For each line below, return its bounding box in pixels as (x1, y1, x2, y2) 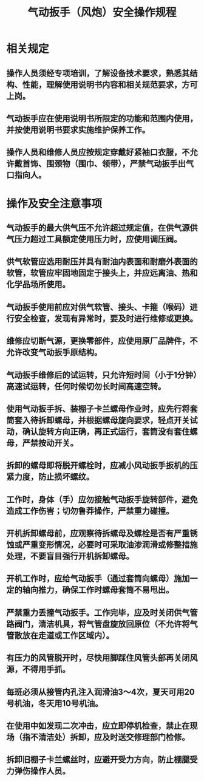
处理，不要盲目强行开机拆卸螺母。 (6, 551, 134, 562)
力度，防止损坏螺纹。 (14, 472, 94, 482)
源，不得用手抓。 (6, 664, 70, 675)
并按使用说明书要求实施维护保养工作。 (6, 124, 150, 135)
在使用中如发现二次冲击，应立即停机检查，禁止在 (6, 721, 190, 731)
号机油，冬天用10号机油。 (6, 698, 103, 708)
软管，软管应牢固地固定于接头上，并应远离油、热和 (6, 268, 198, 278)
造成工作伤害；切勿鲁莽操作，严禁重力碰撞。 (6, 505, 174, 516)
